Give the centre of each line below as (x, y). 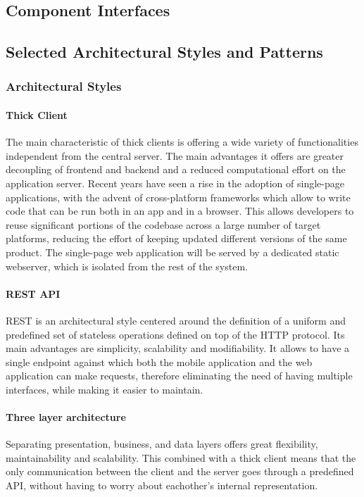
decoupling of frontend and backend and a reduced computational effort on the (176, 169)
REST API (33, 293)
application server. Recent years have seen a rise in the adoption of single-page (175, 183)
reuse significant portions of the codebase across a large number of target (163, 224)
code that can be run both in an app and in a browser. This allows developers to (180, 211)
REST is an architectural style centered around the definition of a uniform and (176, 320)
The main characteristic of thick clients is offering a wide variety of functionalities (182, 142)
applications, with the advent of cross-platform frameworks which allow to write (178, 197)
